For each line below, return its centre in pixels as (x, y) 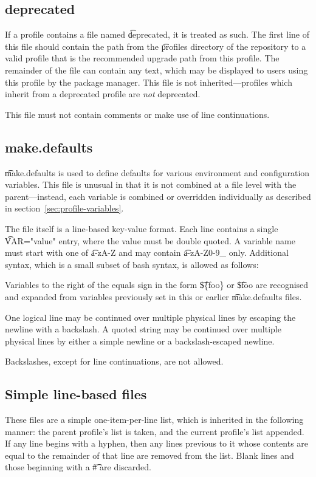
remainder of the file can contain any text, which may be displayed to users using (156, 70)
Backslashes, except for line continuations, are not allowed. (114, 361)
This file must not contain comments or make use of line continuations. (137, 114)
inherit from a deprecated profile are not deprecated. (103, 94)
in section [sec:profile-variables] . (64, 208)
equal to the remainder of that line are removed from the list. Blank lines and (149, 455)
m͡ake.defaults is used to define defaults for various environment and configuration (157, 172)
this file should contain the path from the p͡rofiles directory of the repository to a (156, 46)
